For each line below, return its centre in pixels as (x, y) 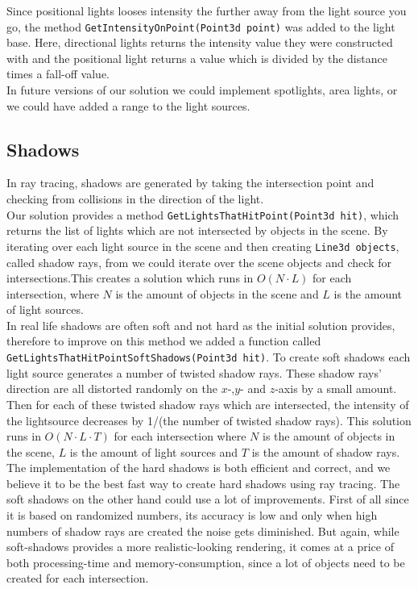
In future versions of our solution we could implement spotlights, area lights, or (202, 90)
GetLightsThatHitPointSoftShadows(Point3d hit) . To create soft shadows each (209, 357)
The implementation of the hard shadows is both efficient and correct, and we (199, 468)
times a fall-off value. (58, 74)
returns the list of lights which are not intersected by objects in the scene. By (197, 230)
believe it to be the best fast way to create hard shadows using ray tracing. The (203, 483)
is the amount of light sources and (154, 451)
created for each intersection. (78, 578)
